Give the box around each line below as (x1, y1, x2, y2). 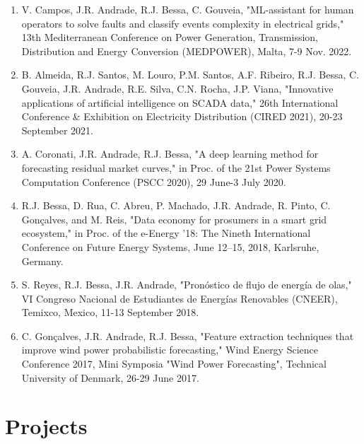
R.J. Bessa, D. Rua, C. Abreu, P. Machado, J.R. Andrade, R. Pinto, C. (21, 198, 331, 213)
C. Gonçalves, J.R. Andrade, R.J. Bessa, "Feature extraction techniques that (21, 328, 354, 343)
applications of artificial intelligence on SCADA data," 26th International (21, 95, 339, 110)
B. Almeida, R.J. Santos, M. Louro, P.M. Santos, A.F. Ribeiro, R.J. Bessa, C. (21, 67, 359, 82)
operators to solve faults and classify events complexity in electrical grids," (21, 16, 344, 30)
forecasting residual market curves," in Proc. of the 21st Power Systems (21, 160, 331, 175)
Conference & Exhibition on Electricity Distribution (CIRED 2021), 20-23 (21, 109, 343, 124)
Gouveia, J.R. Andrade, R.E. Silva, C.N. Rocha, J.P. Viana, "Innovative (21, 81, 334, 95)
